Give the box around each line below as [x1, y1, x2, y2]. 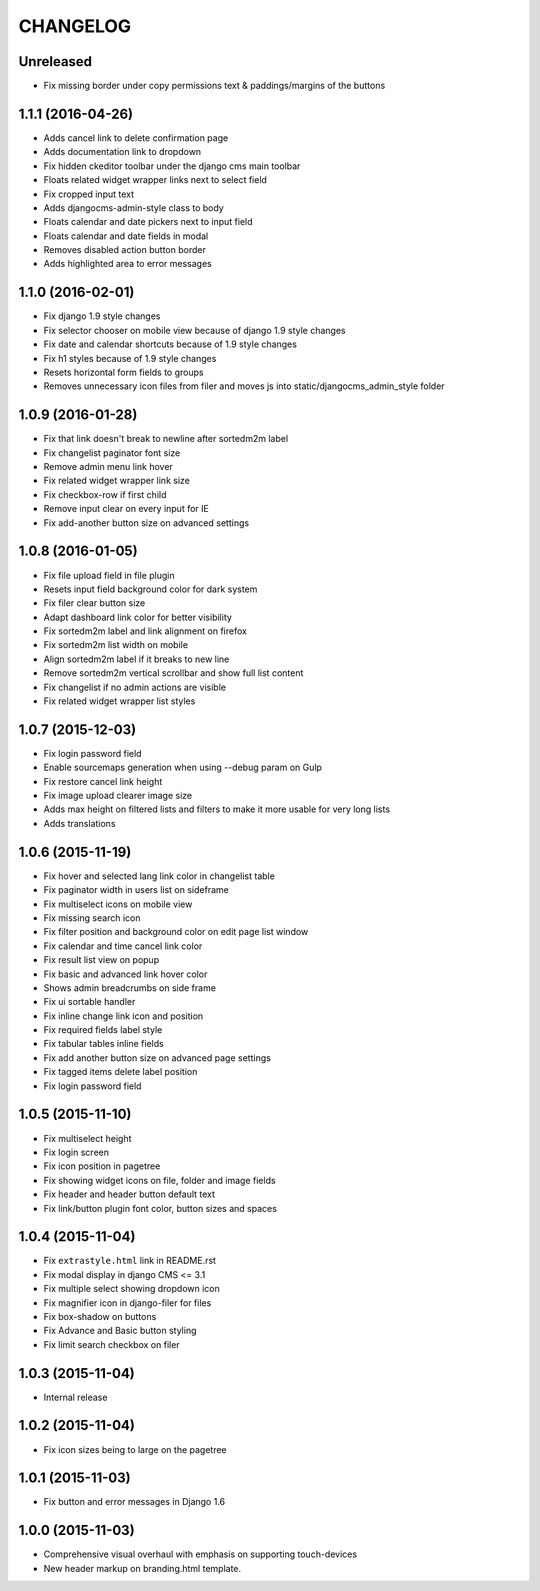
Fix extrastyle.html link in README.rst [43, 1255, 217, 1267]
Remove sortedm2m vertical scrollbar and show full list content [43, 667, 304, 679]
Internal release [43, 1391, 108, 1403]
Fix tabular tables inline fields [43, 1038, 164, 1050]
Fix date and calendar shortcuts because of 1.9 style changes [43, 338, 297, 350]
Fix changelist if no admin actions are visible [43, 681, 227, 693]
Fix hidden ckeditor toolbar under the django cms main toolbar [43, 160, 301, 172]
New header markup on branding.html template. [43, 1562, 242, 1574]
